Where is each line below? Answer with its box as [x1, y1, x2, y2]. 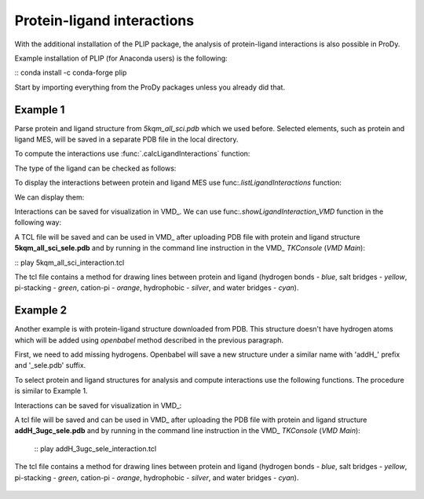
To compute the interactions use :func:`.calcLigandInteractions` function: [14, 149, 250, 159]
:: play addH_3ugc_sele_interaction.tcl [34, 444, 157, 453]
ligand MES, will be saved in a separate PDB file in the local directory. [14, 134, 239, 145]
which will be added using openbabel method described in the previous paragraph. [14, 335, 284, 345]
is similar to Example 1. [14, 386, 88, 396]
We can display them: [14, 193, 85, 202]
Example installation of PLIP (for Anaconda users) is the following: [14, 53, 228, 63]
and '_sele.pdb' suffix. [14, 361, 86, 370]
